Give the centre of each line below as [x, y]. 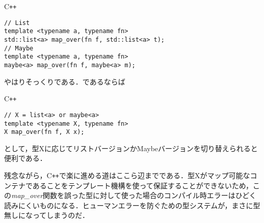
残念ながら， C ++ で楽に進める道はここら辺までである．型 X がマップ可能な [127, 175]
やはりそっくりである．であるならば [65, 81]
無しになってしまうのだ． [47, 215]
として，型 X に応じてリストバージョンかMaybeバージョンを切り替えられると [131, 148]
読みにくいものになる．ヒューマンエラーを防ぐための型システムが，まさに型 [132, 205]
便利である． [25, 158]
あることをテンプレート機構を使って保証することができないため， [143, 185]
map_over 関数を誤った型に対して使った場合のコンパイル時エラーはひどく [134, 195]
